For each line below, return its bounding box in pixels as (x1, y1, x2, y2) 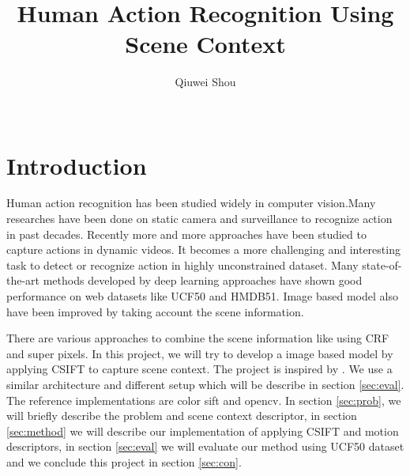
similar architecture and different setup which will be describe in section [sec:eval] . (6, 376, 404, 392)
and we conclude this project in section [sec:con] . (6, 453, 242, 470)
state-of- (362, 256, 402, 273)
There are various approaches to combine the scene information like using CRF (6, 330, 389, 346)
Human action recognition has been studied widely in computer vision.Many (6, 195, 376, 211)
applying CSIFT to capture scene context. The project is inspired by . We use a (6, 361, 393, 377)
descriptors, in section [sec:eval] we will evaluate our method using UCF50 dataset (6, 438, 404, 455)
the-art (6, 272, 40, 289)
